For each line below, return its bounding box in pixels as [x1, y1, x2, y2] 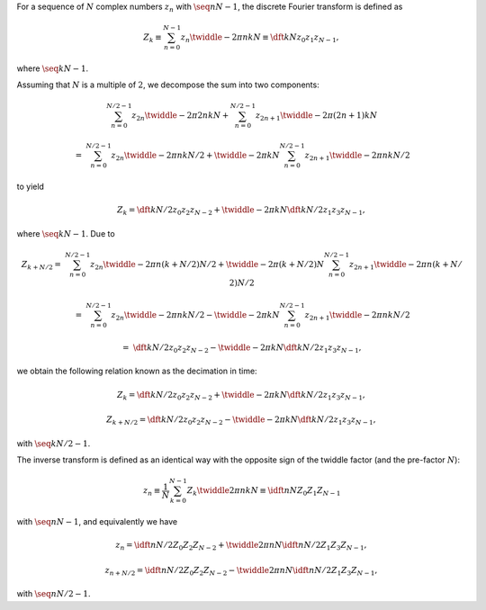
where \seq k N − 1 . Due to [16, 228, 116, 238]
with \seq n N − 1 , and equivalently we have [16, 516, 178, 526]
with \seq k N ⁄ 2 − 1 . [16, 437, 91, 449]
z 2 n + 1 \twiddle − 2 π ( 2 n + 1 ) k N [255, 111, 378, 123]
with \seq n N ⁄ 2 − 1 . [16, 588, 91, 599]
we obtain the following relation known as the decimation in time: [16, 365, 257, 377]
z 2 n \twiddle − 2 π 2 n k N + [131, 111, 229, 123]
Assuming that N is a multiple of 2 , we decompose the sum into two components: [16, 79, 319, 90]
